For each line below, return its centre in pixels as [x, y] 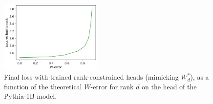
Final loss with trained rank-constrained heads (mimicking [91, 77]
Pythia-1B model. [31, 96]
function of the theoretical [43, 86]
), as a [200, 77]
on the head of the [169, 86]
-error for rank [112, 86]
